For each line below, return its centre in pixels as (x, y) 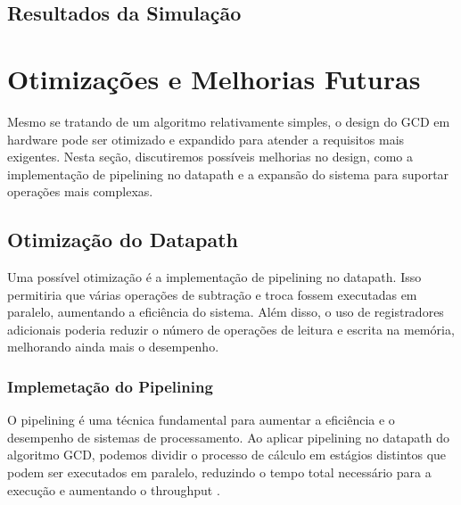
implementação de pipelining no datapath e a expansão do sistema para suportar (228, 174)
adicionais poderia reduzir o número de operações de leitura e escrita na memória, (231, 329)
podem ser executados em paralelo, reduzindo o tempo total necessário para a (219, 472)
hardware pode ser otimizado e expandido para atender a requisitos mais (206, 139)
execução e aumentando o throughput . (114, 489)
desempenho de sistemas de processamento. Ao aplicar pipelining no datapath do (228, 437)
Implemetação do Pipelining (110, 386)
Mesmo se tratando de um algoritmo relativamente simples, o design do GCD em (229, 121)
